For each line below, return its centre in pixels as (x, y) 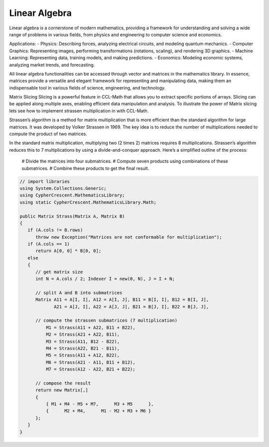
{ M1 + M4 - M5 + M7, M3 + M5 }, (100, 404)
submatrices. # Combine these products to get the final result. (85, 168)
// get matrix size (59, 272)
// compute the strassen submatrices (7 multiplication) (107, 320)
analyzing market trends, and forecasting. (52, 65)
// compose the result (63, 383)
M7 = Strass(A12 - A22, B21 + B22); (90, 369)
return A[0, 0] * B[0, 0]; (68, 251)
